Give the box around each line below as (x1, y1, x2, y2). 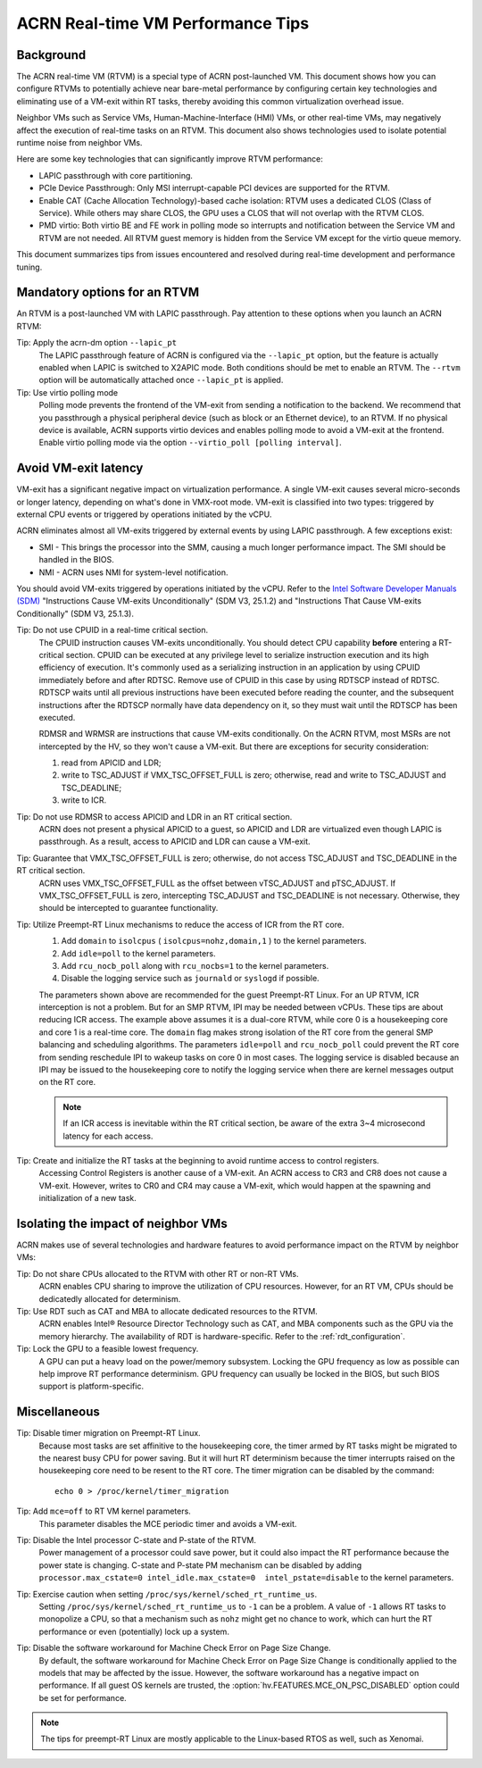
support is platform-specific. (38, 1380, 145, 1392)
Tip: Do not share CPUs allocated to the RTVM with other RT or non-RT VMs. (16, 1268, 299, 1279)
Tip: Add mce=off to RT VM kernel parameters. (16, 1505, 191, 1517)
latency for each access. (62, 1130, 154, 1141)
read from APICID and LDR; (61, 757, 162, 768)
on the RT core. (38, 1077, 96, 1088)
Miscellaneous (16, 1405, 100, 1420)
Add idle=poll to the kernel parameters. (61, 947, 216, 959)
